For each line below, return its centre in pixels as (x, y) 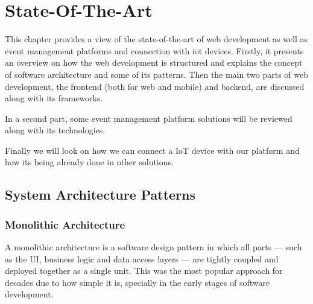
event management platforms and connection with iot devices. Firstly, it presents (154, 50)
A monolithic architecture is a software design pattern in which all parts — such (153, 247)
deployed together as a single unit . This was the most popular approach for (144, 271)
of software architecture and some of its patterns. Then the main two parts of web (156, 74)
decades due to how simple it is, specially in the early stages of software (138, 282)
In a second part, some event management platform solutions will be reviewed (149, 118)
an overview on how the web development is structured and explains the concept (154, 62)
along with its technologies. (55, 130)
